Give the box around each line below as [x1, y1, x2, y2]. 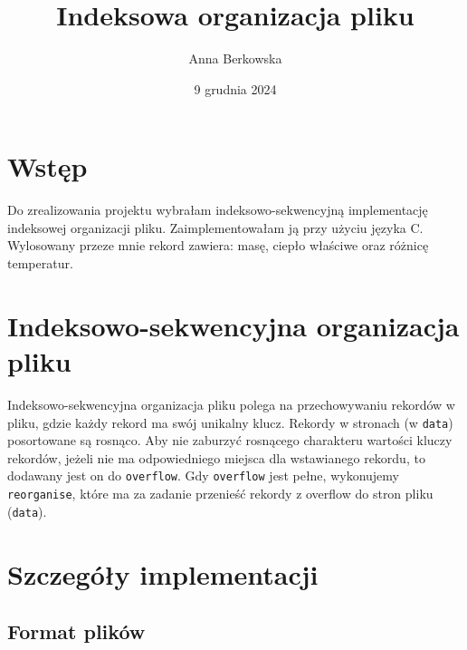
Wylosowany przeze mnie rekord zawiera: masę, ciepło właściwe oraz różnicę [7, 236, 429, 255]
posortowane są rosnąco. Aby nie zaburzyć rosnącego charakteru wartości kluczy [7, 431, 453, 450]
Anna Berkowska [188, 49, 282, 68]
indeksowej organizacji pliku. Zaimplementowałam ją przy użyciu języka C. [7, 218, 424, 237]
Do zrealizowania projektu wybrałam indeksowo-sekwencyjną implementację [7, 200, 428, 219]
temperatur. [7, 254, 73, 273]
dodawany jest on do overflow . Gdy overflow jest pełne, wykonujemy [7, 466, 399, 485]
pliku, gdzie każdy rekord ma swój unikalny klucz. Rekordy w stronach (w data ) [7, 412, 453, 432]
